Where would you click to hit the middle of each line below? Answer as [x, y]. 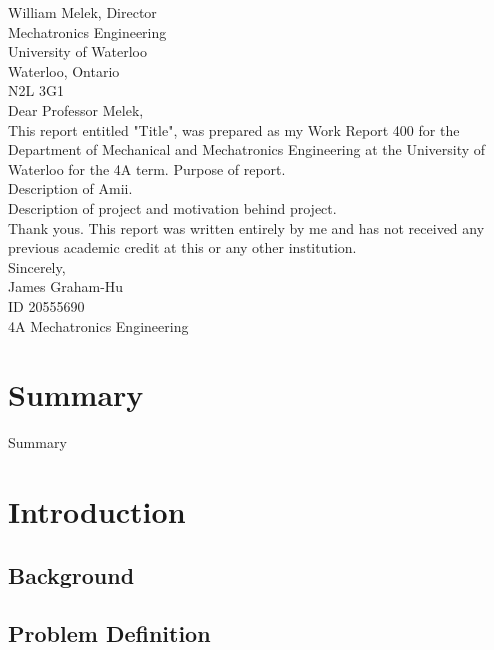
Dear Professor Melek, [76, 109]
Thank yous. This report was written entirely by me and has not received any [246, 227]
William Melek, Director [82, 12]
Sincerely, [37, 266]
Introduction [97, 511]
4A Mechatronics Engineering [98, 325]
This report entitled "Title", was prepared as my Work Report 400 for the [234, 129]
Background [71, 574]
